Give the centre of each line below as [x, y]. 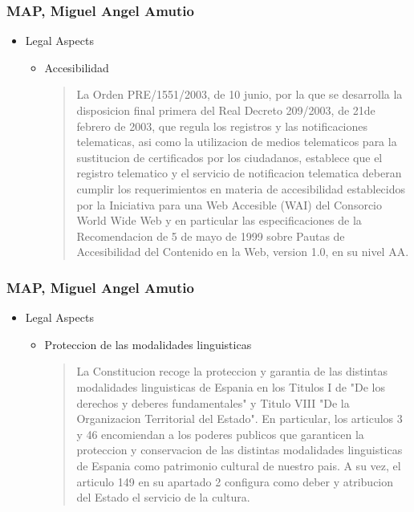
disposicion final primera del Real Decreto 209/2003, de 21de [226, 110]
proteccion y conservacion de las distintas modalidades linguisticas [239, 450]
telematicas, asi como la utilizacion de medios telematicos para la [237, 142]
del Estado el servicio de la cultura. [163, 497]
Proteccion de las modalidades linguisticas [148, 344]
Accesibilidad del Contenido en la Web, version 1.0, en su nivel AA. [243, 252]
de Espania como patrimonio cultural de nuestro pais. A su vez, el [239, 465]
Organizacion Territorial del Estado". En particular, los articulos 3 [239, 419]
